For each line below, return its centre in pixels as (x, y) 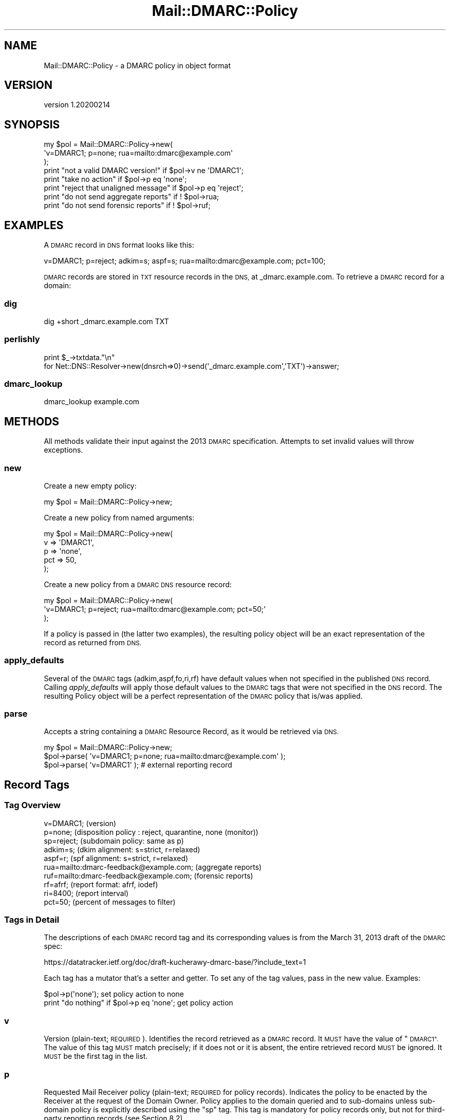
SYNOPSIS (32, 124)
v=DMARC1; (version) (80, 823)
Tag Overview (32, 805)
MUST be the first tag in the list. (96, 1056)
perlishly (22, 339)
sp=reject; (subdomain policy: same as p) (114, 841)
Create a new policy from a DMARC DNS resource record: (138, 584)
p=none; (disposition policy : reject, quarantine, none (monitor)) (151, 832)
